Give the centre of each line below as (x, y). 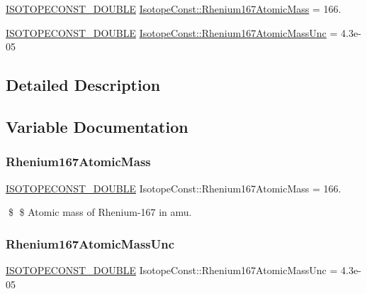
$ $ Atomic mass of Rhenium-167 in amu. (100, 212)
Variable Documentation (97, 126)
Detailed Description (83, 85)
